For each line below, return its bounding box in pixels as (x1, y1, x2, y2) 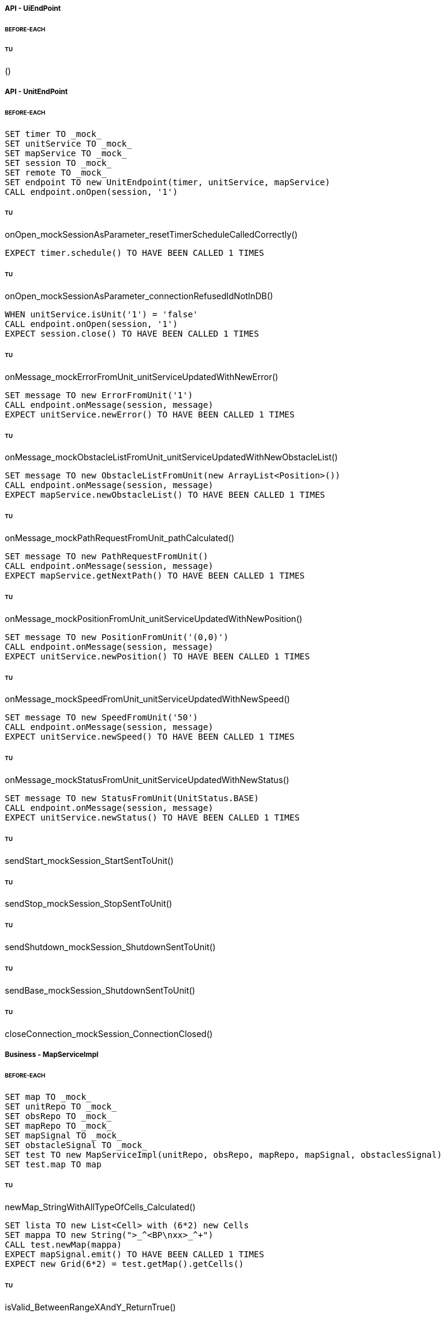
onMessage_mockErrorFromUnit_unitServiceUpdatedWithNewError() (5, 371, 279, 382)
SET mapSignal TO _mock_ (5, 1130, 122, 1140)
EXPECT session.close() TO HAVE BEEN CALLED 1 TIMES (5, 328, 259, 338)
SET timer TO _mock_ (5, 129, 102, 139)
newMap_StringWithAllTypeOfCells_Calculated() (5, 1202, 196, 1213)
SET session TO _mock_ (5, 157, 112, 168)
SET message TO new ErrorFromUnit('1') (5, 390, 193, 400)
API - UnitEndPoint (5, 87, 68, 96)
